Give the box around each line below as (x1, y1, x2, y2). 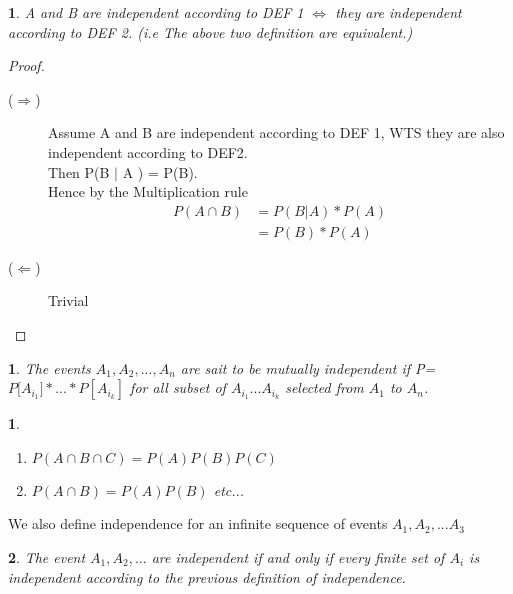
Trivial (48, 290, 89, 311)
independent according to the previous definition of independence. (8, 566, 406, 587)
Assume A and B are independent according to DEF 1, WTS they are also (48, 122, 505, 143)
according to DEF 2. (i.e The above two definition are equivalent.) (8, 21, 413, 42)
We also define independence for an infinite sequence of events (8, 513, 388, 534)
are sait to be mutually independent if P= (180, 357, 436, 378)
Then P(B (48, 161, 110, 182)
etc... (213, 479, 245, 500)
